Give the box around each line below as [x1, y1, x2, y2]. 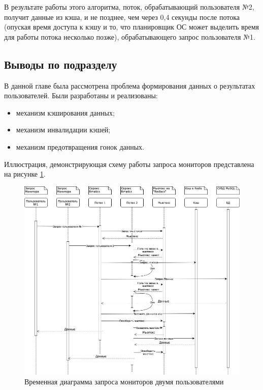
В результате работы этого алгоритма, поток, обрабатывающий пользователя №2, [4, 2, 254, 12]
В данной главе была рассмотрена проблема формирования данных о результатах [4, 80, 255, 91]
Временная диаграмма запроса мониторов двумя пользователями [24, 376, 224, 387]
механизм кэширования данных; [16, 107, 115, 118]
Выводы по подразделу [4, 56, 117, 72]
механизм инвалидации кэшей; [16, 124, 111, 135]
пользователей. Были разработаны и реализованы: [4, 90, 158, 101]
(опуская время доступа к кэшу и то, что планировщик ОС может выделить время [4, 21, 259, 32]
